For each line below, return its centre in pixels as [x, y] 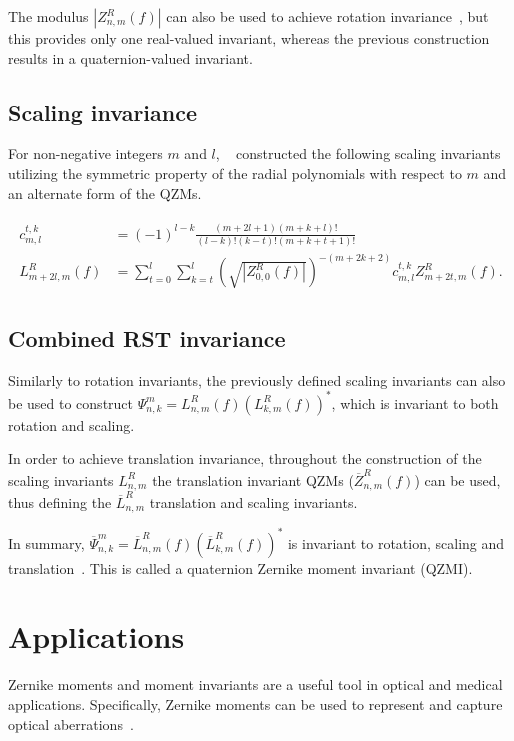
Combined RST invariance [147, 337]
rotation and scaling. [71, 424]
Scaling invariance [103, 111]
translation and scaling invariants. [253, 501]
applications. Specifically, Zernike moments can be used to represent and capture [255, 703]
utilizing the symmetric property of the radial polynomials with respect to [235, 172]
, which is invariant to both [415, 402]
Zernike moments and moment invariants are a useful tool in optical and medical [255, 684]
